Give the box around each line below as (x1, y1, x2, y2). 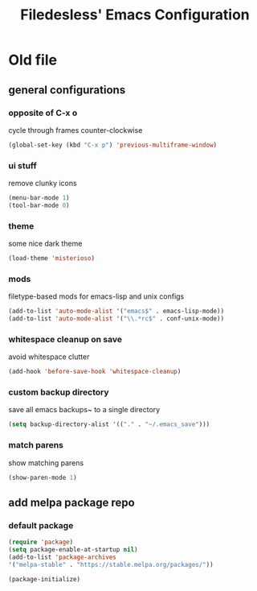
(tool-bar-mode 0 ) (8, 201, 70, 209)
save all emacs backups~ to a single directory (8, 405, 161, 415)
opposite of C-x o (8, 107, 78, 118)
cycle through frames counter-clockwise (8, 125, 143, 134)
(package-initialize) (8, 575, 81, 583)
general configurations (8, 83, 126, 97)
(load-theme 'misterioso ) (8, 254, 95, 262)
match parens (8, 440, 64, 451)
